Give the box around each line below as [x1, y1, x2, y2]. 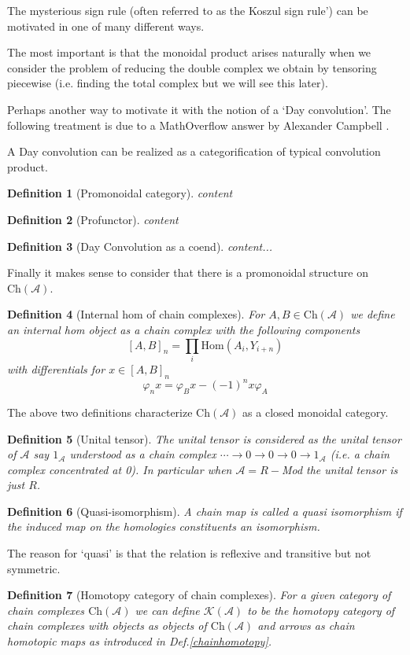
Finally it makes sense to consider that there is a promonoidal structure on [7, 264, 368, 281]
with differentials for [7, 360, 105, 377]
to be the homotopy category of [247, 602, 395, 618]
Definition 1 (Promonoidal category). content [7, 185, 233, 201]
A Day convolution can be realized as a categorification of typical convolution [7, 143, 381, 160]
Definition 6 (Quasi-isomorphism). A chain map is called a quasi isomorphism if [7, 502, 402, 519]
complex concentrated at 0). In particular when [7, 461, 232, 477]
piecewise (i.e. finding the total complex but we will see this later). [7, 75, 328, 91]
